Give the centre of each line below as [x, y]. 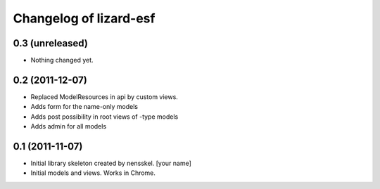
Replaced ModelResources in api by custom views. [104, 97]
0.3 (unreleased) [50, 43]
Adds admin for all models [69, 126]
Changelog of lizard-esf [84, 18]
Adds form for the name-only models [84, 107]
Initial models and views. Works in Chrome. [93, 173]
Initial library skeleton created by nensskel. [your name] [111, 163]
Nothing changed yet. [62, 60]
